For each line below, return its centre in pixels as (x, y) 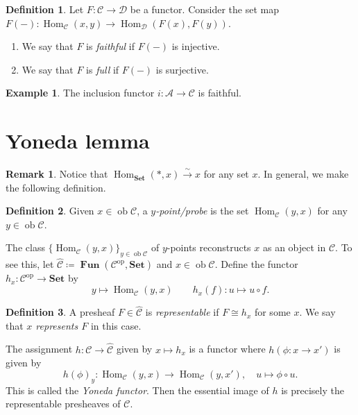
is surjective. (182, 69)
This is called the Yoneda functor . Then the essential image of (137, 390)
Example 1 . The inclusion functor (80, 93)
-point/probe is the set (202, 211)
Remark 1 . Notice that (57, 174)
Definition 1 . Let (45, 9)
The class (25, 247)
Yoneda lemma (78, 141)
